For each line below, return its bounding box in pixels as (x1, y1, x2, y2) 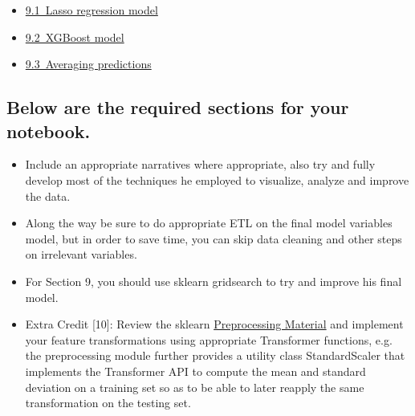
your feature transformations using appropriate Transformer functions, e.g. (25, 331, 393, 348)
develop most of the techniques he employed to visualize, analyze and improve (25, 171, 409, 188)
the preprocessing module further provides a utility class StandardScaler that (25, 347, 405, 364)
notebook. (6, 118, 91, 143)
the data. (25, 187, 71, 204)
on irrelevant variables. (25, 246, 137, 263)
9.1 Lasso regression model (25, 2, 158, 18)
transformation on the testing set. (25, 394, 191, 411)
